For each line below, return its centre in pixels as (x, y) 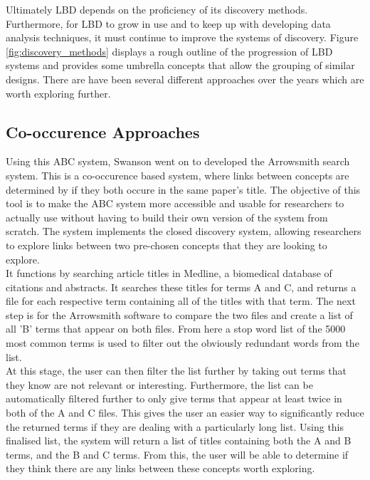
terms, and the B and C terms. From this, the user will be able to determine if (177, 454)
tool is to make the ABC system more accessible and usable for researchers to (175, 203)
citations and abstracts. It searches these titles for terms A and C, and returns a (181, 287)
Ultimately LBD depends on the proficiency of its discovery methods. (157, 9)
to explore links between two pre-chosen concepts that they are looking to (166, 245)
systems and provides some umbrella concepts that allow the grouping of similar (180, 65)
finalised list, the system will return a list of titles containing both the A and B (179, 440)
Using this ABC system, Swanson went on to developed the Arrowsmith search (178, 161)
